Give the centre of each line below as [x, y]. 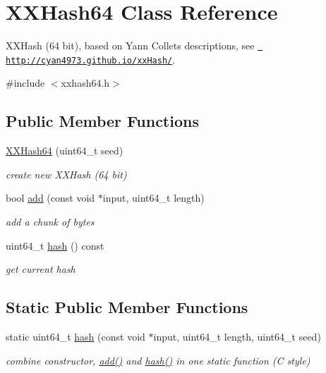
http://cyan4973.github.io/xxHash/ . [91, 59]
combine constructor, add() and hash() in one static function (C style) [158, 360]
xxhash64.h [85, 83]
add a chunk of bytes [50, 222]
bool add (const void [50, 198]
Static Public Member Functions [127, 307]
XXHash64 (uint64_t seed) [65, 151]
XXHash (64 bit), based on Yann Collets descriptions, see [130, 45]
